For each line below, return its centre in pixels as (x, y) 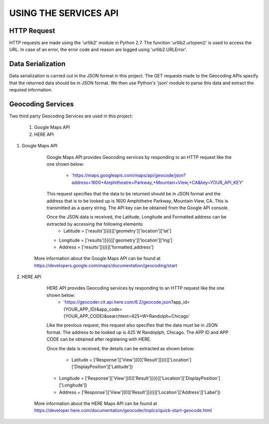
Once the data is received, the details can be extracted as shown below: (121, 348)
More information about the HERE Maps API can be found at (96, 403)
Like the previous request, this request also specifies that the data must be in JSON (132, 325)
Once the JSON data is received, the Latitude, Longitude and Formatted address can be (136, 217)
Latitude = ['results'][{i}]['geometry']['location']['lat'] (118, 231)
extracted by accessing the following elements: (95, 224)
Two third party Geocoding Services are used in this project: (71, 116)
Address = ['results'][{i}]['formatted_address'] (106, 247)
